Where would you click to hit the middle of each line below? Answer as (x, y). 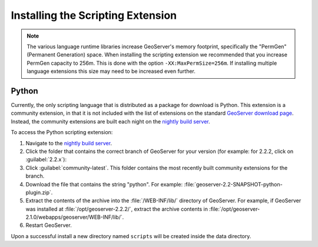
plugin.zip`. (39, 192)
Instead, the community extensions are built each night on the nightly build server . (110, 121)
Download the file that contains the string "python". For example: (104, 184)
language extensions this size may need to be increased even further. (111, 71)
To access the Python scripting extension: (62, 132)
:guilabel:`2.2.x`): (46, 159)
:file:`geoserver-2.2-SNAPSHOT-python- (233, 184)
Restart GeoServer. (49, 225)
